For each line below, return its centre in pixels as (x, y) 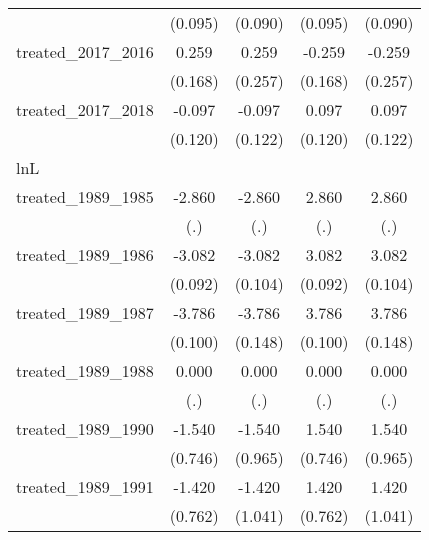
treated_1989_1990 (85, 428)
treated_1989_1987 (85, 312)
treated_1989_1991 (85, 486)
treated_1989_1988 (85, 370)
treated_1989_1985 (85, 196)
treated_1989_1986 (85, 254)
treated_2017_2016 (85, 51)
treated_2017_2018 (85, 109)
